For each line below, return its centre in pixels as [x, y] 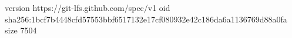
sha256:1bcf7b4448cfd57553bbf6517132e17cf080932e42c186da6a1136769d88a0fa [146, 19]
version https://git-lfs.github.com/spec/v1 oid [88, 7]
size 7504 [21, 30]
